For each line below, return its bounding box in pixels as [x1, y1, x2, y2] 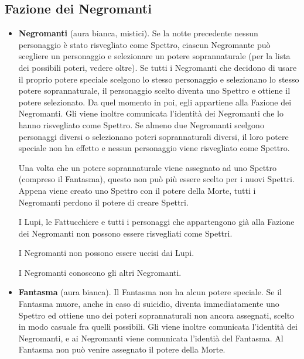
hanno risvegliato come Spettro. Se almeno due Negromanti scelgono [18, 118, 264, 131]
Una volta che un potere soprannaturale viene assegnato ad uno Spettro [18, 161, 277, 173]
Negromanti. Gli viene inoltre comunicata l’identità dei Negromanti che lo [18, 107, 283, 119]
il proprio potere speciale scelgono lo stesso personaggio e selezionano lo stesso [18, 73, 299, 85]
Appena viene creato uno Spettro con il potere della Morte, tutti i [18, 184, 256, 196]
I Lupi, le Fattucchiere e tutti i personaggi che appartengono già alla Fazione [18, 216, 295, 228]
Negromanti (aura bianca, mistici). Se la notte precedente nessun [18, 27, 258, 39]
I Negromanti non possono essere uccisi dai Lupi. [18, 247, 194, 259]
